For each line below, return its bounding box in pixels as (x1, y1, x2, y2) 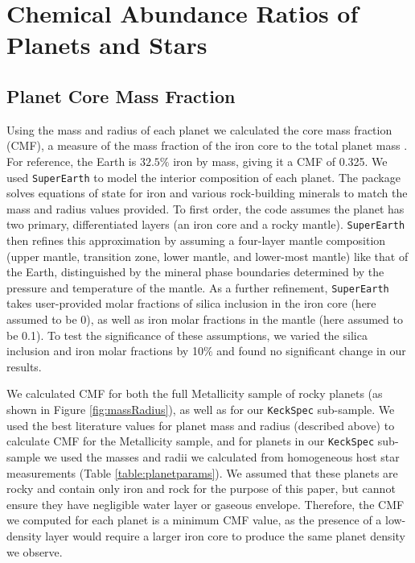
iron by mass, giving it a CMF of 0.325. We (173, 152, 388, 169)
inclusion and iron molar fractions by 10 (6, 342, 203, 359)
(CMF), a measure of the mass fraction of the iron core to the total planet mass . (6, 137, 408, 154)
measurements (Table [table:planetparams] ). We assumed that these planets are (6, 464, 398, 481)
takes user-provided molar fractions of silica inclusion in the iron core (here (6, 295, 376, 312)
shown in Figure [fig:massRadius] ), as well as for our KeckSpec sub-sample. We (6, 401, 395, 418)
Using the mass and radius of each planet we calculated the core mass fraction (6, 121, 392, 138)
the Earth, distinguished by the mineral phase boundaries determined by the (6, 263, 384, 280)
